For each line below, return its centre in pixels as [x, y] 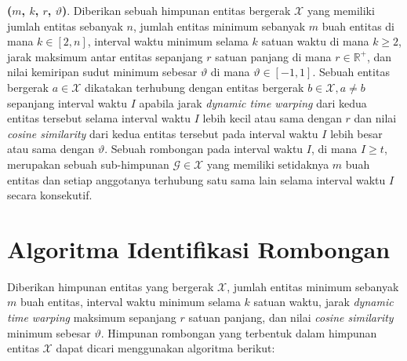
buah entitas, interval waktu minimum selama [130, 302]
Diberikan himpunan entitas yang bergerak [111, 286]
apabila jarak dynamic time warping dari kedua [253, 102]
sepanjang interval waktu [67, 102]
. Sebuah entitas [351, 72]
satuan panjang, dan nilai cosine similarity [291, 317]
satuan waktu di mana [315, 41]
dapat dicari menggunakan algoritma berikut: [165, 348]
